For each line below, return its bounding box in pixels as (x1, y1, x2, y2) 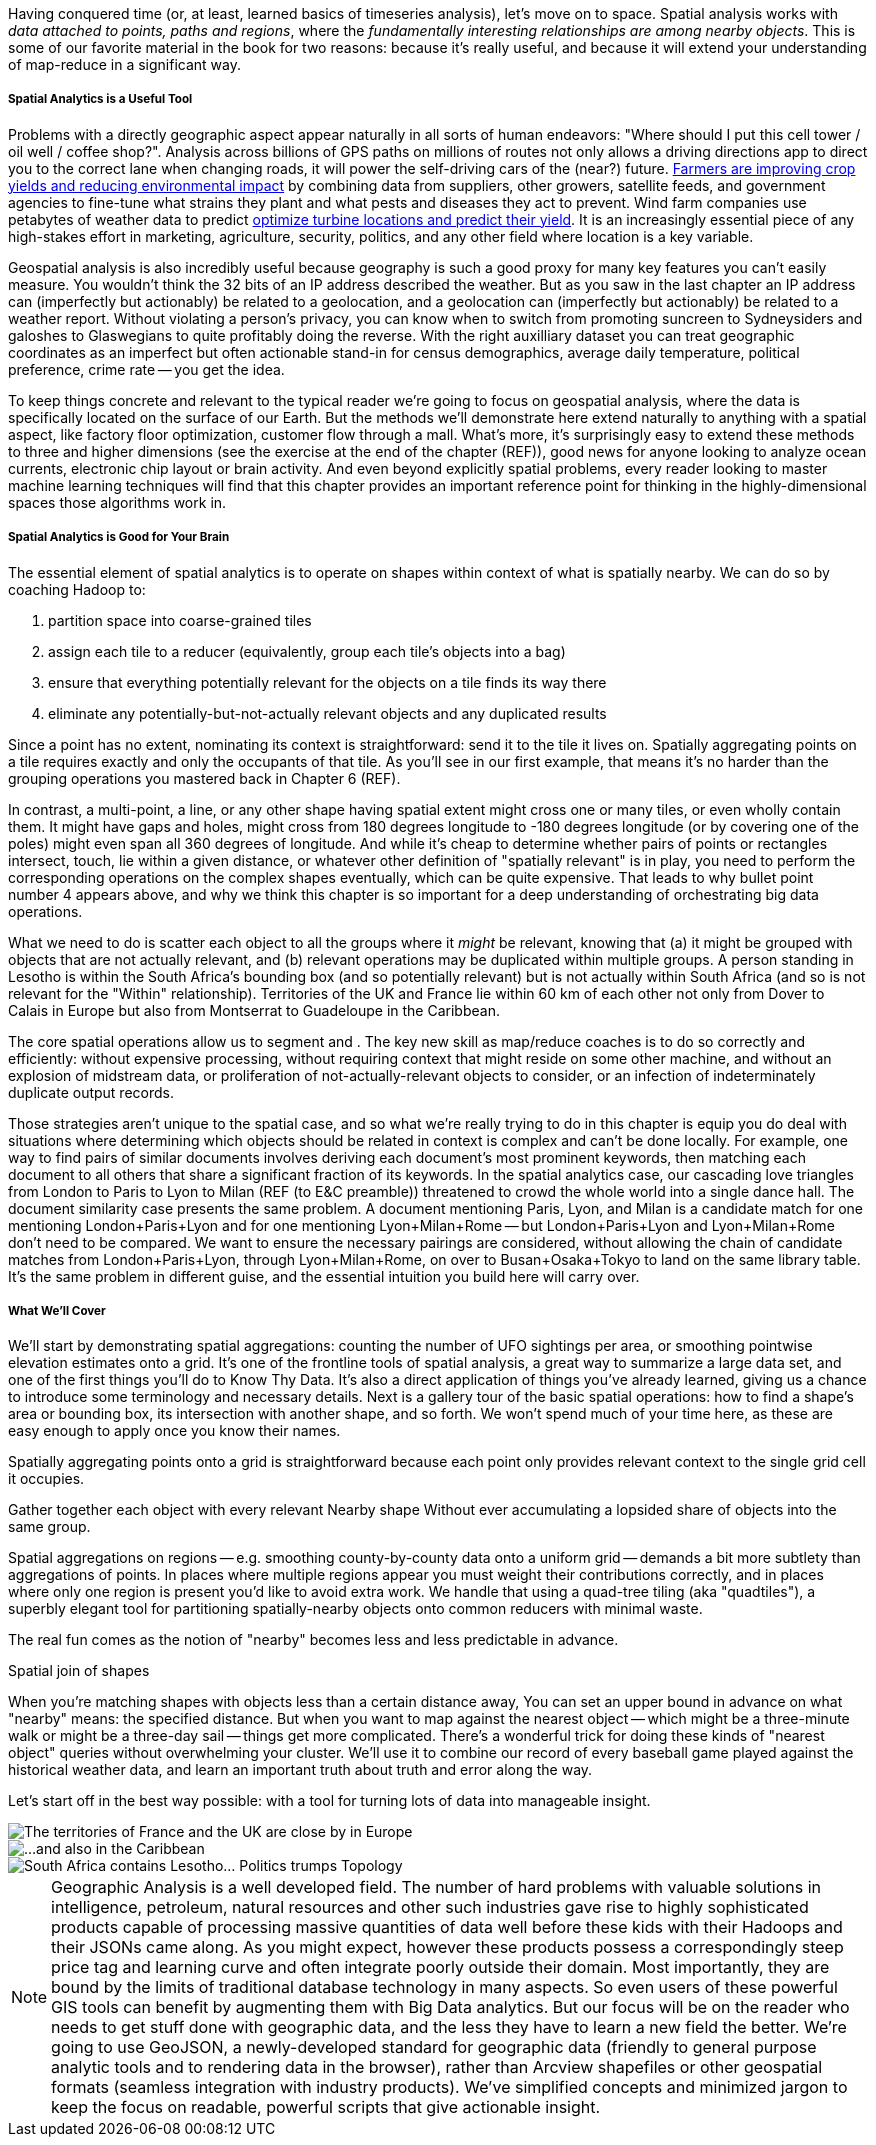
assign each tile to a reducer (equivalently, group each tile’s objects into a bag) (48, 642, 566, 660)
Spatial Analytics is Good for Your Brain (8, 530, 230, 545)
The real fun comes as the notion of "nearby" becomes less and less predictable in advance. (8, 1631, 619, 1649)
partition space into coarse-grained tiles (48, 611, 312, 629)
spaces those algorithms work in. (8, 493, 227, 511)
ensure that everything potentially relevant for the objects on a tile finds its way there (48, 673, 607, 691)
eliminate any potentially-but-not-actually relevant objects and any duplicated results (48, 704, 607, 722)
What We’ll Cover (8, 1303, 106, 1318)
